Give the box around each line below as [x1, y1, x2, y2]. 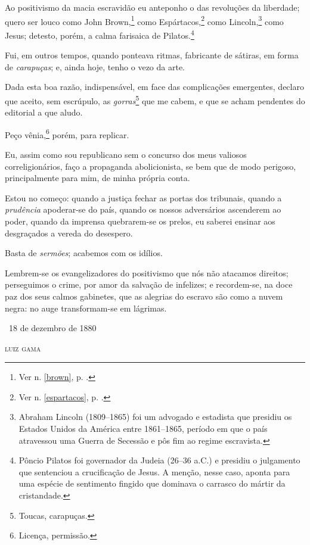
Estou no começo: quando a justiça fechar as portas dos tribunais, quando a [5, 191, 282, 204]
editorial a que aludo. [5, 106, 83, 119]
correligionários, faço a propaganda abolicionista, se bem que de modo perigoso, [5, 160, 296, 172]
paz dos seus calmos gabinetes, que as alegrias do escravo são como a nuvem [5, 289, 283, 302]
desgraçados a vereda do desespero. [5, 226, 133, 239]
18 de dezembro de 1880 [8, 322, 97, 334]
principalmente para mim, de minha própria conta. [5, 172, 190, 184]
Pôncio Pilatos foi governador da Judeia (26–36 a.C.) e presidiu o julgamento [18, 454, 300, 466]
